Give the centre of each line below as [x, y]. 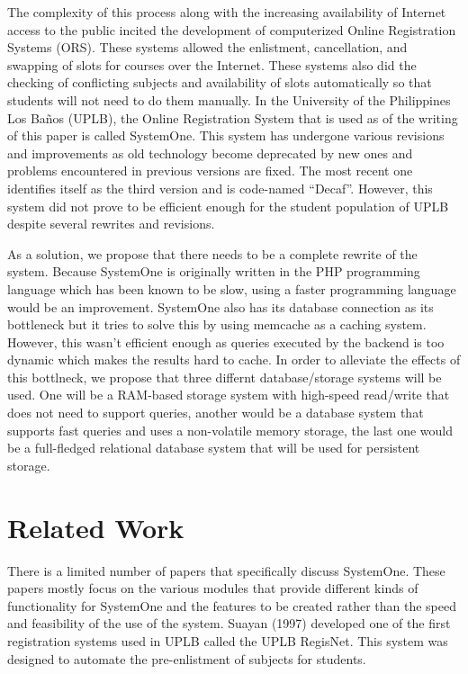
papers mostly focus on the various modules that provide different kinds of [213, 588]
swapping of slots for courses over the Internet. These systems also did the [212, 64]
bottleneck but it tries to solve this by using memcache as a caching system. [217, 324]
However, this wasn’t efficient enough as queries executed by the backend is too [226, 341]
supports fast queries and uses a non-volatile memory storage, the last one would [230, 430]
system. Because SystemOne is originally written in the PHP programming [214, 271]
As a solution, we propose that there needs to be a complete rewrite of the [212, 253]
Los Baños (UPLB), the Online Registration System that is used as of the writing [233, 117]
